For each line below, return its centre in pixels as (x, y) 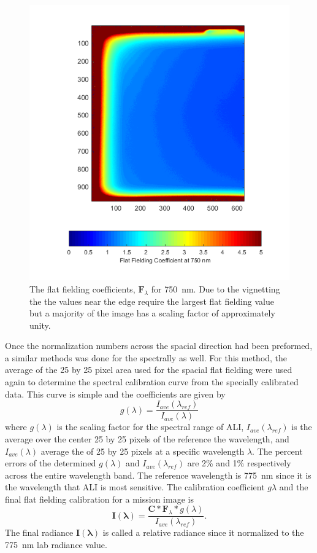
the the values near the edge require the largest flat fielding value (152, 301)
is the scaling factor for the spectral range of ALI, (150, 427)
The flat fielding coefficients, (82, 288)
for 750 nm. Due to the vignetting (216, 288)
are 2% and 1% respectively (239, 463)
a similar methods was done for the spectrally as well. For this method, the (146, 357)
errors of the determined (51, 463)
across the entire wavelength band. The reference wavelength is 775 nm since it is (158, 475)
